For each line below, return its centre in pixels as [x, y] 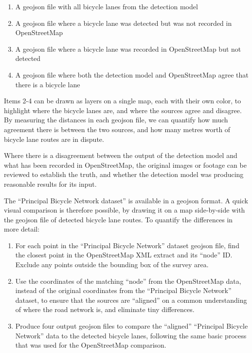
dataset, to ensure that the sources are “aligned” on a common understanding [131, 300]
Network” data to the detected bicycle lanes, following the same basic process [131, 335]
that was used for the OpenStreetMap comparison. [91, 345]
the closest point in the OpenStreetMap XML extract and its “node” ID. [124, 255]
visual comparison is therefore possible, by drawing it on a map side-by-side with [125, 210]
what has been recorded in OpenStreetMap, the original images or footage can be [125, 165]
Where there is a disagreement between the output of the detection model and [121, 155]
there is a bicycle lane [48, 84]
